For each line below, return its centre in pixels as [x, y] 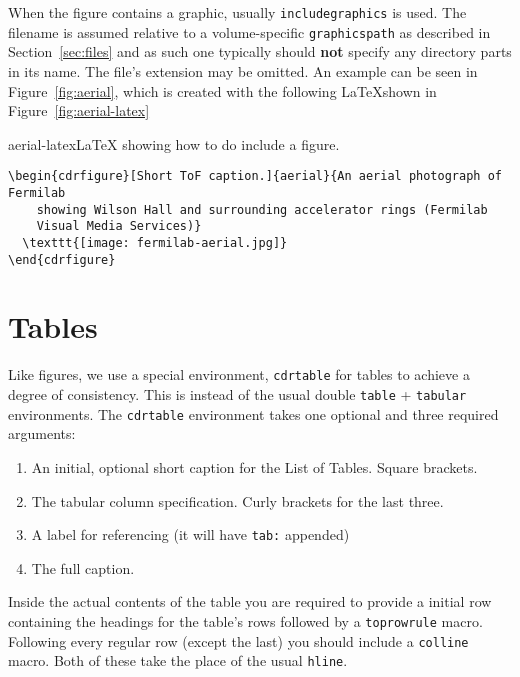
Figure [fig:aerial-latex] [79, 110]
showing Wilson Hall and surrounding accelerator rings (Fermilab [262, 209]
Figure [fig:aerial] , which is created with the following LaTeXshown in [222, 90]
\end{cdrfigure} [62, 259]
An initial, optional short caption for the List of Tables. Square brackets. [254, 466]
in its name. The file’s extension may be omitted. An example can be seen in [243, 70]
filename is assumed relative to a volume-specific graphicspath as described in [249, 31]
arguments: [42, 433]
